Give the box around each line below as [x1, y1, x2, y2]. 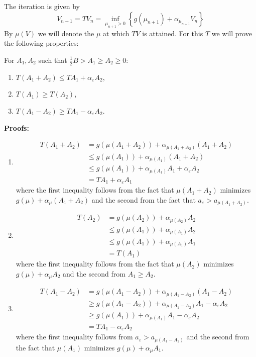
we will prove [211, 28, 252, 38]
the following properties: [4, 38, 79, 48]
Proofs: [4, 122, 29, 133]
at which [103, 28, 130, 38]
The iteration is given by [4, 1, 80, 11]
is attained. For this [142, 28, 203, 38]
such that [38, 54, 67, 65]
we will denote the [38, 28, 94, 38]
